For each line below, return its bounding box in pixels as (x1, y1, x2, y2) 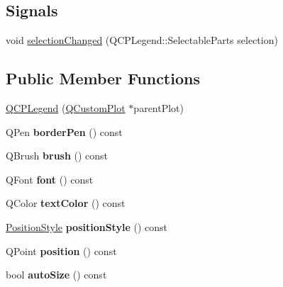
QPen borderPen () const (6, 124, 123, 139)
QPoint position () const (6, 243, 117, 258)
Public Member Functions (6, 67, 200, 89)
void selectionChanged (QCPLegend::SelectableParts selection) (6, 33, 278, 47)
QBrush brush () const (6, 148, 109, 163)
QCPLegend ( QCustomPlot (6, 101, 126, 115)
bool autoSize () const (6, 267, 107, 282)
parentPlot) (133, 101, 184, 115)
